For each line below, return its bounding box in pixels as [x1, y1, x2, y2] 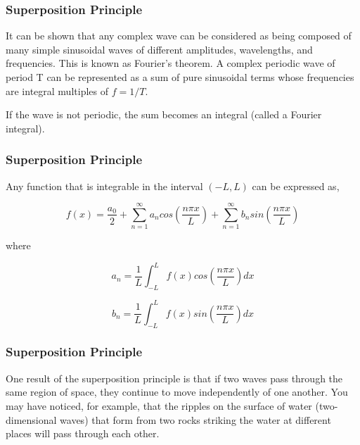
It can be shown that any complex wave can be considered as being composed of [6, 28, 352, 43]
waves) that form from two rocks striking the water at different [60, 412, 331, 427]
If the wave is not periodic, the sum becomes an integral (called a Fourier [6, 107, 322, 122]
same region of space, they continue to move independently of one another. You [6, 384, 348, 399]
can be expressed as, [252, 178, 340, 193]
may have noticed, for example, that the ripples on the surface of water [6, 398, 312, 413]
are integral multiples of [6, 83, 108, 98]
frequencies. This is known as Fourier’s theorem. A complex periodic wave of [6, 56, 335, 70]
